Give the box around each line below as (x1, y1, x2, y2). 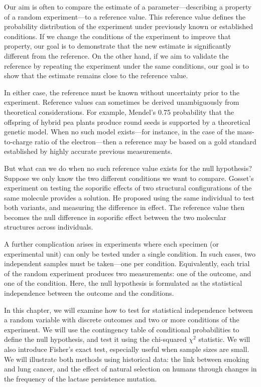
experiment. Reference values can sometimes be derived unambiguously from (4, 97, 239, 107)
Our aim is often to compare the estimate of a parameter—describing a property (4, 2, 252, 12)
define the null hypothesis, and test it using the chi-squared (4, 334, 187, 344)
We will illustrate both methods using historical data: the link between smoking (4, 353, 249, 364)
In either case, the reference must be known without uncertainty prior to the (4, 87, 239, 97)
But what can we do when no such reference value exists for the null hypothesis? (4, 162, 252, 173)
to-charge (4, 136, 33, 146)
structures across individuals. (4, 222, 93, 232)
